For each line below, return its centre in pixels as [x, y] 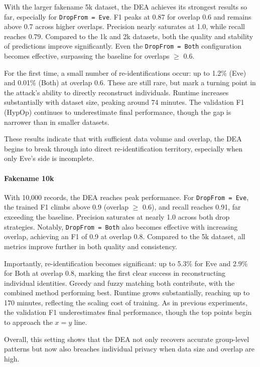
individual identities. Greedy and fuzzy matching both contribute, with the [119, 283]
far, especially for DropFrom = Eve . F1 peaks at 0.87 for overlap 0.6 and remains [128, 16]
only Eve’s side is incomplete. [49, 158]
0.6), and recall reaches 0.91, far [192, 207]
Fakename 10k [29, 178]
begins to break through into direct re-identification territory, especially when [123, 148]
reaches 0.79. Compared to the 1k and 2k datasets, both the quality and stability [129, 36]
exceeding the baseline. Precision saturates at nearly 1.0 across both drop [117, 217]
